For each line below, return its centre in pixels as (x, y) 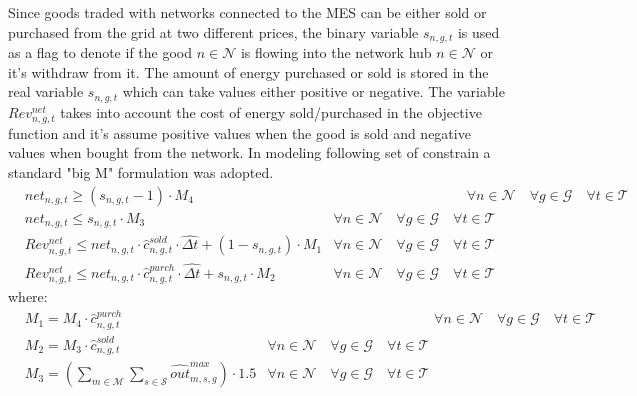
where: (28, 296)
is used (478, 31)
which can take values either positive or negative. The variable (313, 91)
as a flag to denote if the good (100, 52)
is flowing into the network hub (336, 52)
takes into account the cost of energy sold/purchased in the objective (271, 111)
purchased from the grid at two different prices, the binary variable (213, 31)
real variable (46, 91)
